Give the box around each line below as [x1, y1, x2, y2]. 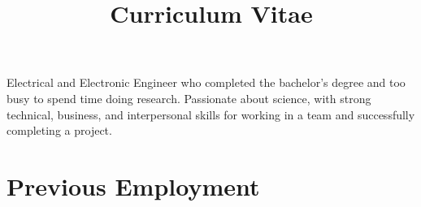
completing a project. [7, 122, 112, 139]
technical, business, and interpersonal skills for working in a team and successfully [7, 106, 415, 123]
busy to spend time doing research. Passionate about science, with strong [7, 89, 371, 106]
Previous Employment [7, 169, 260, 202]
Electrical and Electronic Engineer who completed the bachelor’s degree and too [7, 74, 406, 91]
